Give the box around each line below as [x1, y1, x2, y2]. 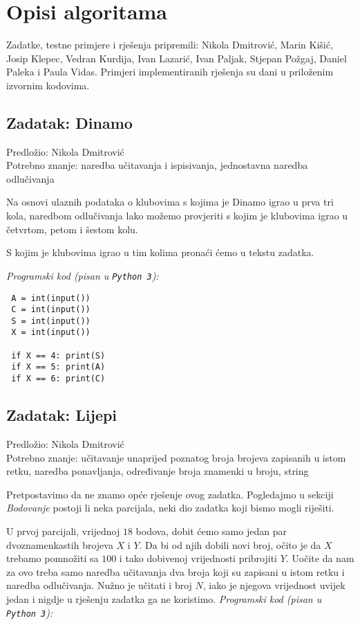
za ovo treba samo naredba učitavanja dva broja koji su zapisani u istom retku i [6, 564, 345, 579]
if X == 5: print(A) [11, 362, 106, 372]
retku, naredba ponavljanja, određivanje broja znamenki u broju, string [6, 464, 309, 478]
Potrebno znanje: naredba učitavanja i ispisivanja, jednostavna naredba [6, 158, 308, 172]
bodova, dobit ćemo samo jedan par [135, 523, 287, 538]
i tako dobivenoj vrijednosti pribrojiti [119, 551, 277, 565]
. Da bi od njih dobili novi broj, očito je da [139, 537, 321, 552]
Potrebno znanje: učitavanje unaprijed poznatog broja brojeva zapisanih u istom [6, 450, 346, 464]
